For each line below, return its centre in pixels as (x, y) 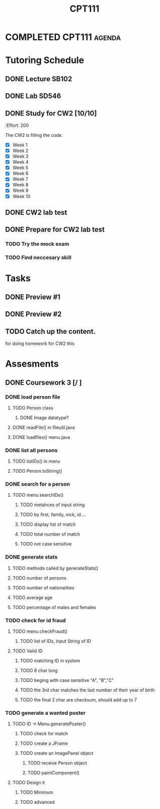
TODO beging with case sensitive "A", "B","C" (67, 680)
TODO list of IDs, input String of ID (56, 641)
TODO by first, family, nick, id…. (53, 515)
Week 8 (20, 185)
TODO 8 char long (39, 671)
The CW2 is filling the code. (34, 135)
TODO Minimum (37, 792)
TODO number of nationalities (43, 588)
